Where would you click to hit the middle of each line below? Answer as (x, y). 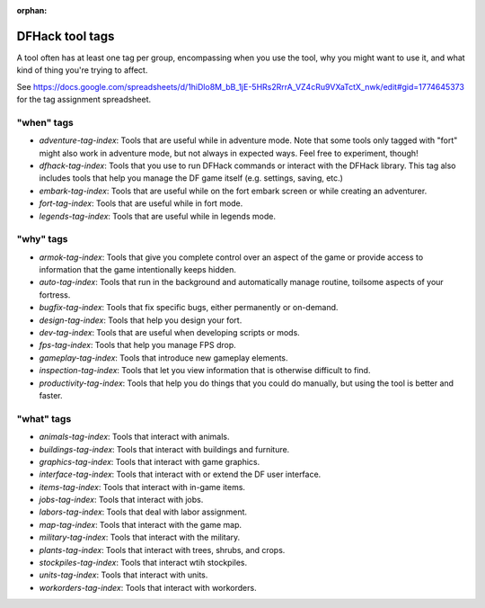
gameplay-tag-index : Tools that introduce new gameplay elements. (163, 358)
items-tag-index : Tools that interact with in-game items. (142, 487)
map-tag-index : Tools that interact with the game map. (141, 524)
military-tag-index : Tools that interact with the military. (140, 537)
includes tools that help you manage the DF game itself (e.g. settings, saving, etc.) (191, 178)
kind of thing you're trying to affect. (82, 70)
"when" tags (45, 122)
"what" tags (44, 418)
